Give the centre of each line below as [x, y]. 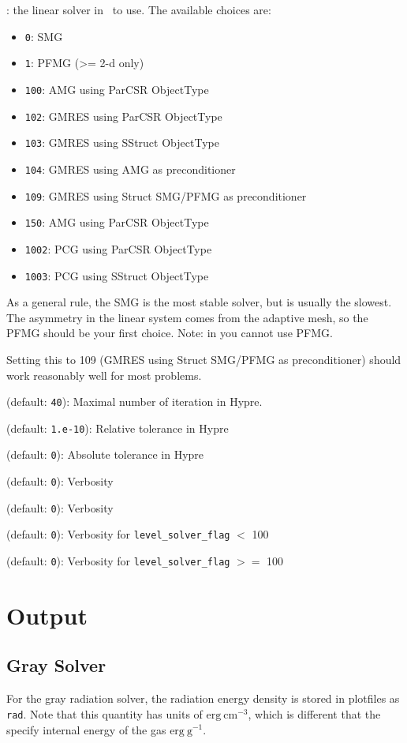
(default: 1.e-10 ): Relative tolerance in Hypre [118, 428]
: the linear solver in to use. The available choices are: [139, 9]
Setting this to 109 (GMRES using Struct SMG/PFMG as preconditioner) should [204, 359]
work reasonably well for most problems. [104, 375]
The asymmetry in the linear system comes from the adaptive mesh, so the [187, 317]
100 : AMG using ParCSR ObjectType [117, 89]
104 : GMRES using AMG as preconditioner [130, 169]
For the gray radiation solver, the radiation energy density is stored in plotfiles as [203, 698]
